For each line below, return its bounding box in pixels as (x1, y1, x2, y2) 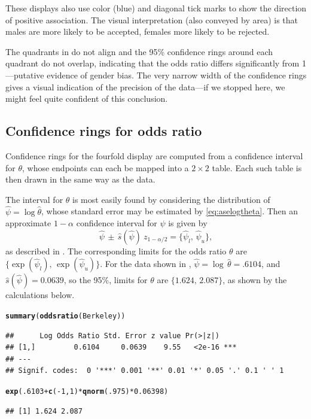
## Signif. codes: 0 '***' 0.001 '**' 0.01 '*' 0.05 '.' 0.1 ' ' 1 (5, 366, 284, 375)
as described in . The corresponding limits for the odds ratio (5, 244, 227, 257)
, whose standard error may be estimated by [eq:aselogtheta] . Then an (41, 205, 298, 217)
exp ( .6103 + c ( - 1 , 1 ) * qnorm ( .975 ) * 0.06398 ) (5, 387, 169, 396)
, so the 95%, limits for (63, 274, 148, 286)
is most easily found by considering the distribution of (72, 193, 270, 205)
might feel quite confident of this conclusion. (5, 92, 168, 105)
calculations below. (5, 289, 75, 301)
